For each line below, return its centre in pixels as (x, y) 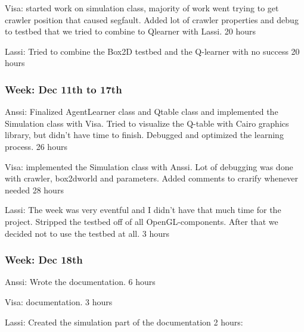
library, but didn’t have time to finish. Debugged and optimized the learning (144, 135)
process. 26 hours (36, 146)
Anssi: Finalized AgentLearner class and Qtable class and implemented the (142, 112)
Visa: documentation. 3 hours (59, 301)
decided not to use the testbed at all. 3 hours (87, 233)
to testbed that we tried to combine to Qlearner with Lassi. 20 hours (131, 31)
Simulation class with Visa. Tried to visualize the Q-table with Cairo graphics (147, 123)
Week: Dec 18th (44, 260)
